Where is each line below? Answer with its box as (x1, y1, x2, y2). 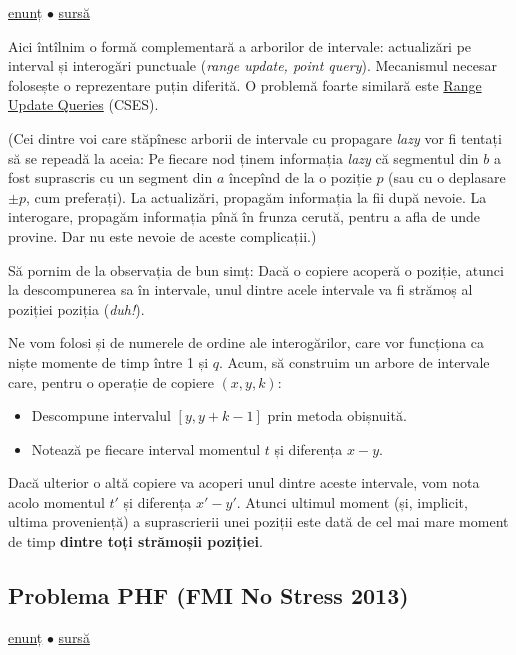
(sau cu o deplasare (388, 167, 506, 188)
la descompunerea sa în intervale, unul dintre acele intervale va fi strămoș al (8, 279, 473, 300)
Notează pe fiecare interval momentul (31, 438, 261, 459)
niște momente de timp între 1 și (8, 351, 209, 372)
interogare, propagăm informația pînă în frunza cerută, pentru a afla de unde (8, 206, 481, 227)
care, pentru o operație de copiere (8, 371, 214, 392)
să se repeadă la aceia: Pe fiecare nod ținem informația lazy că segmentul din (8, 147, 479, 168)
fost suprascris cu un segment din (8, 167, 213, 188)
